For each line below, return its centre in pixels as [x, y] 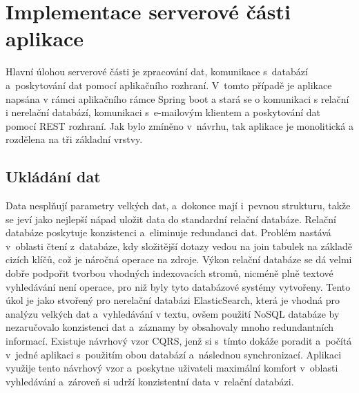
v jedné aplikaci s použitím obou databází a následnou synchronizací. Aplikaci [174, 354]
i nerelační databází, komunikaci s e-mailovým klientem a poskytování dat [163, 112]
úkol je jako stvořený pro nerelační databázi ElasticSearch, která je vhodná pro [173, 300]
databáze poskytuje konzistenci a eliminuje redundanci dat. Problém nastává [168, 232]
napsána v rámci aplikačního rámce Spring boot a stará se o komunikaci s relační [177, 98]
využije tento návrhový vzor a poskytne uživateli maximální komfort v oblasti [172, 368]
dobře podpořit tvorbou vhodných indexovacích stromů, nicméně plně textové [169, 273]
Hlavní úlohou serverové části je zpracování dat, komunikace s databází [157, 71]
